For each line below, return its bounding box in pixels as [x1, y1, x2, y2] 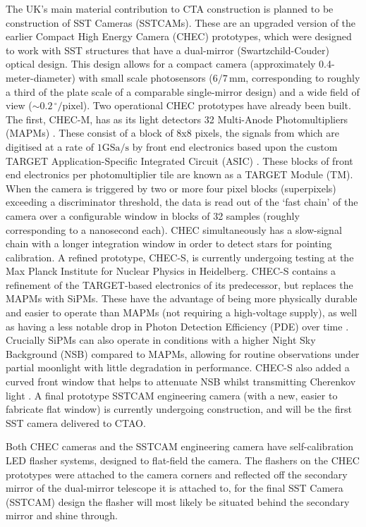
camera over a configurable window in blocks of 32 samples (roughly [6, 208, 300, 223]
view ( [6, 98, 32, 113]
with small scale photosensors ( [78, 70, 213, 85]
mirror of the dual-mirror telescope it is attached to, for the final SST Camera [6, 480, 343, 495]
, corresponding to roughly [245, 70, 360, 85]
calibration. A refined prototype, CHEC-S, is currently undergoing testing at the [6, 249, 354, 264]
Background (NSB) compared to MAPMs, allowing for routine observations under [6, 346, 360, 361]
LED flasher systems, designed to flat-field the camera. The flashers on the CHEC [6, 453, 360, 467]
